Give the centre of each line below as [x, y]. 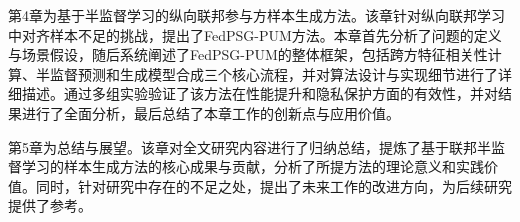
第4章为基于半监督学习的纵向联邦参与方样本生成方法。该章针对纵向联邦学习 [256, 15]
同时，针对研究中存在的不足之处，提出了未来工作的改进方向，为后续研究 [273, 185]
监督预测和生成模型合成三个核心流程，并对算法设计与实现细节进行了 [273, 73]
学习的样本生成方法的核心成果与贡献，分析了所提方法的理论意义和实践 [252, 166]
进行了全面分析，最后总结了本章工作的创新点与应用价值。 [210, 112]
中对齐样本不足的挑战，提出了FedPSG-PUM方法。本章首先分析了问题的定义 [255, 34]
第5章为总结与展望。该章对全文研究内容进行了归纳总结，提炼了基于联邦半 [249, 146]
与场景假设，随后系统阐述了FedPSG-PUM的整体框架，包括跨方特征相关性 [248, 54]
